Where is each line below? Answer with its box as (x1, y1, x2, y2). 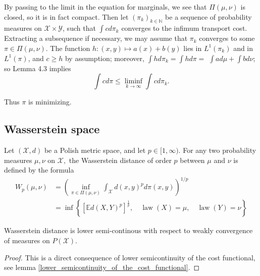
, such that (63, 23, 96, 33)
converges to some (199, 33, 255, 43)
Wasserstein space (4, 121, 100, 137)
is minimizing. (28, 96, 72, 107)
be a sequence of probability (165, 11, 252, 22)
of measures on (4, 235, 50, 245)
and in (233, 42, 253, 53)
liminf (124, 78, 143, 85)
